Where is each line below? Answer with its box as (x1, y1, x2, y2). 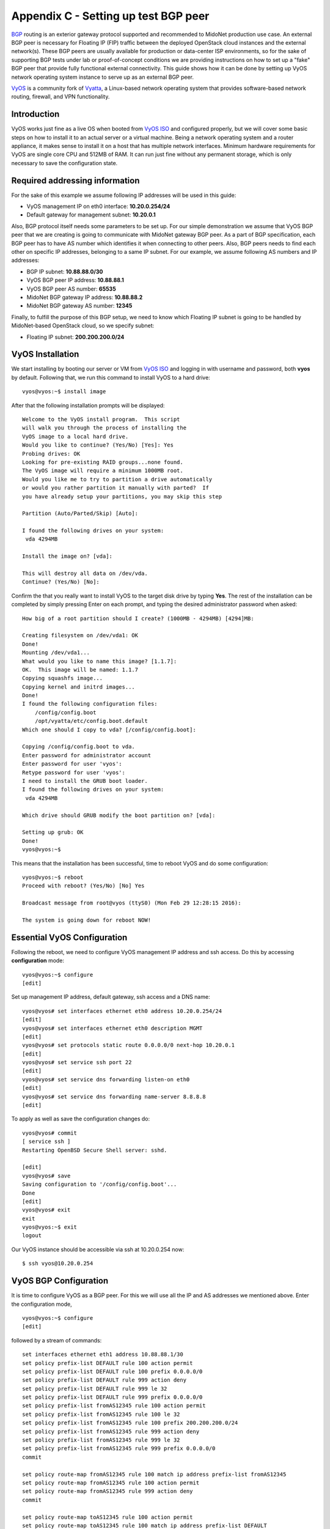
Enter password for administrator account (22, 752, 152, 758)
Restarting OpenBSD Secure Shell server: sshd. (22, 1147, 167, 1153)
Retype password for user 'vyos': (22, 769, 125, 776)
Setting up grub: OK (22, 829, 84, 836)
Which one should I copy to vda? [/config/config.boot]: (22, 726, 197, 733)
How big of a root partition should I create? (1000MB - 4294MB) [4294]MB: (22, 615, 254, 622)
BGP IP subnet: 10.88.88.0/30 (26, 268, 103, 275)
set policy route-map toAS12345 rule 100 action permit (22, 1514, 193, 1520)
